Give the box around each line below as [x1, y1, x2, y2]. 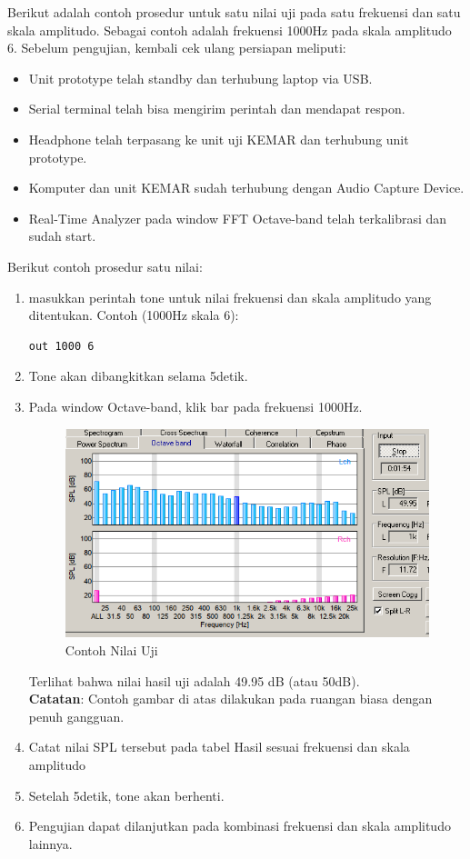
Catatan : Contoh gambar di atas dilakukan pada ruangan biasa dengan [28, 689, 433, 708]
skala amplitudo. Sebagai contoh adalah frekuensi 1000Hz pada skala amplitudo [7, 20, 452, 39]
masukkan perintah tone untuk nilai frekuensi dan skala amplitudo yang [28, 287, 432, 306]
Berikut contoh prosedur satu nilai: [7, 256, 203, 275]
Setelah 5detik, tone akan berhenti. [28, 785, 225, 804]
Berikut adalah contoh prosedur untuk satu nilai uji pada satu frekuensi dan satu [7, 3, 461, 21]
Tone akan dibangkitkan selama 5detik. [28, 366, 248, 385]
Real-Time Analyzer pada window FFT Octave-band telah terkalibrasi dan [28, 208, 447, 227]
